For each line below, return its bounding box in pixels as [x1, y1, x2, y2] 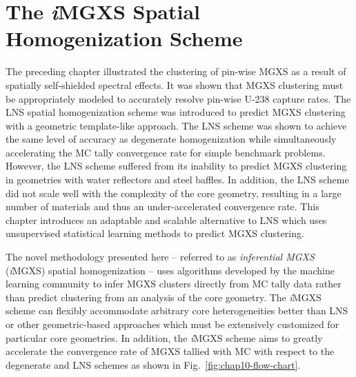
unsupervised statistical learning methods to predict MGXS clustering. [6, 226, 304, 241]
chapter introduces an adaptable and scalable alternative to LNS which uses [6, 212, 327, 227]
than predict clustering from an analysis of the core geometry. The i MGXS [6, 289, 322, 304]
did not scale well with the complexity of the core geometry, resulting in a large [6, 185, 342, 200]
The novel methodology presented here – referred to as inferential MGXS [6, 249, 315, 264]
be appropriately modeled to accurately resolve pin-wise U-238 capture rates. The [6, 91, 351, 105]
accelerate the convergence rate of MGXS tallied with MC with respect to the [6, 344, 335, 358]
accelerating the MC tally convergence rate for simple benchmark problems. [6, 145, 326, 159]
